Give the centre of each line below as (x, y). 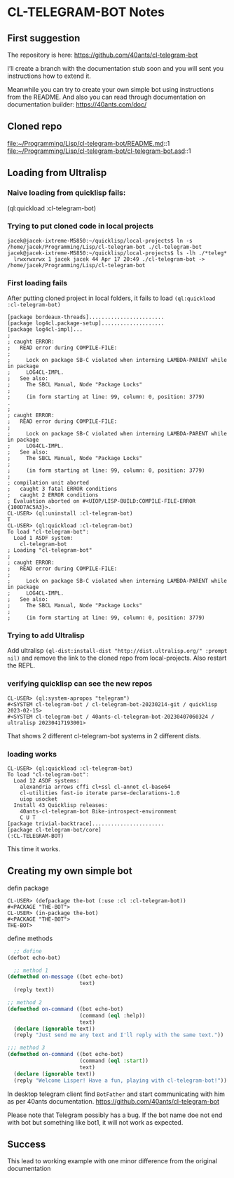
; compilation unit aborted (48, 483)
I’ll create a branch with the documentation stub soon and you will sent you (116, 68)
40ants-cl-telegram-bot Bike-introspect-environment (98, 811)
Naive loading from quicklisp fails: (67, 193)
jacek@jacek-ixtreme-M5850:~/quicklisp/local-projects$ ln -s (100, 241)
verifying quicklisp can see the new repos (80, 684)
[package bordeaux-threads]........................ (86, 317)
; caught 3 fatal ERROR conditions (62, 489)
